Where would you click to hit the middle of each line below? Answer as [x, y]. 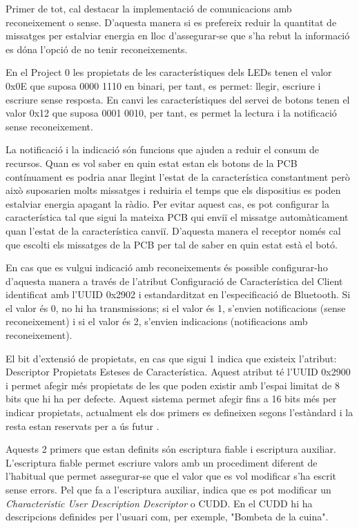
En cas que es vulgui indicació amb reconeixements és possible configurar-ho [167, 267]
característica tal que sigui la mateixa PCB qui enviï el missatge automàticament [177, 217]
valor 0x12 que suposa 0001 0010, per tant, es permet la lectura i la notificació [171, 113]
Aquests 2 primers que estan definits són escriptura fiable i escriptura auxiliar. [171, 449]
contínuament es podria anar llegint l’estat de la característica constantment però [178, 176]
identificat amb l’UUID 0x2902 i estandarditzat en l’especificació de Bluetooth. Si [178, 294]
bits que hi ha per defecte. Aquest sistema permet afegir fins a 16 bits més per [171, 399]
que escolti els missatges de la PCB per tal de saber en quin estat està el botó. [172, 244]
